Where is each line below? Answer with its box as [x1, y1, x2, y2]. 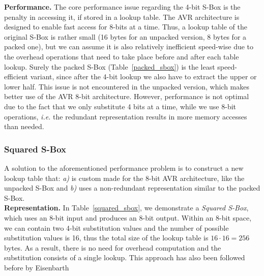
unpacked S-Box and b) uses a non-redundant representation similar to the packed [4, 182, 260, 193]
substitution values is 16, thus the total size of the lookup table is [4, 232, 209, 243]
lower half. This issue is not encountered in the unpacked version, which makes [4, 81, 249, 91]
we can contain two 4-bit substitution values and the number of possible [4, 222, 229, 233]
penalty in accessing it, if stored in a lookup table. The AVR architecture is [4, 11, 240, 22]
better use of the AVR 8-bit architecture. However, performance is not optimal [4, 91, 249, 102]
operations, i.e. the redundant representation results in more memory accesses [4, 111, 247, 121]
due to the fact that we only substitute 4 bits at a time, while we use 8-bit [4, 101, 237, 111]
